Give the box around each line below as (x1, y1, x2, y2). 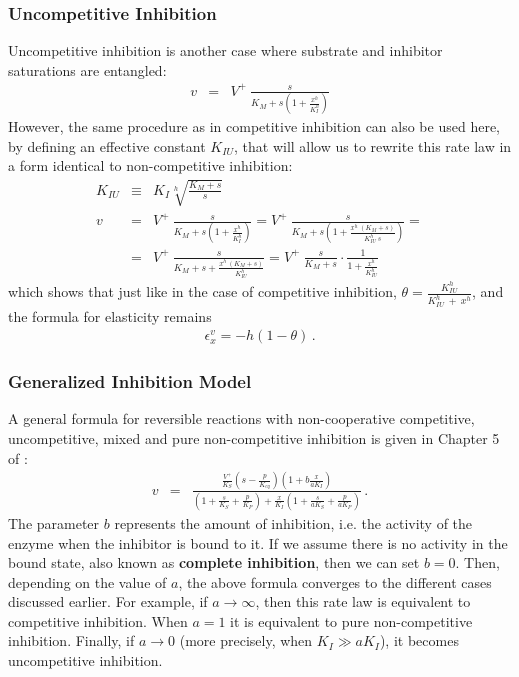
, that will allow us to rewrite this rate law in (233, 135, 512, 156)
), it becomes (379, 630, 459, 651)
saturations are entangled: (8, 59, 167, 80)
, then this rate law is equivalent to (255, 591, 471, 612)
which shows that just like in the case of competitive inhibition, (8, 281, 397, 302)
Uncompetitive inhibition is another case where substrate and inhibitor (8, 40, 443, 61)
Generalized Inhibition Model (8, 369, 252, 394)
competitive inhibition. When (8, 610, 188, 631)
